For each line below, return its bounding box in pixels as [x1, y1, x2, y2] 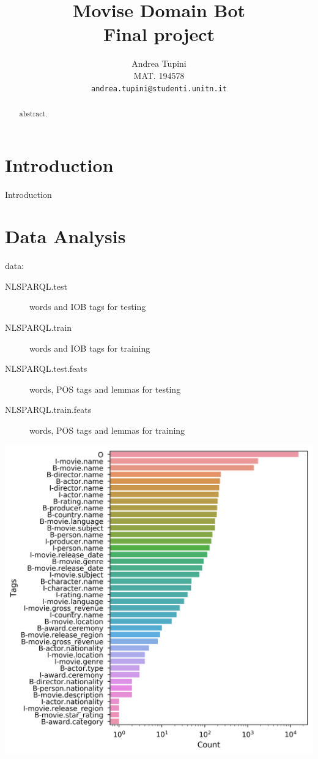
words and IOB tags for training [29, 341, 150, 354]
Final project [103, 21, 215, 47]
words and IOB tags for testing [29, 300, 146, 313]
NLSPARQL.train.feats [5, 403, 92, 416]
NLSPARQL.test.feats [5, 362, 87, 375]
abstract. [19, 108, 48, 118]
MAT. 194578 [133, 69, 185, 81]
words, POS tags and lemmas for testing [29, 382, 181, 395]
